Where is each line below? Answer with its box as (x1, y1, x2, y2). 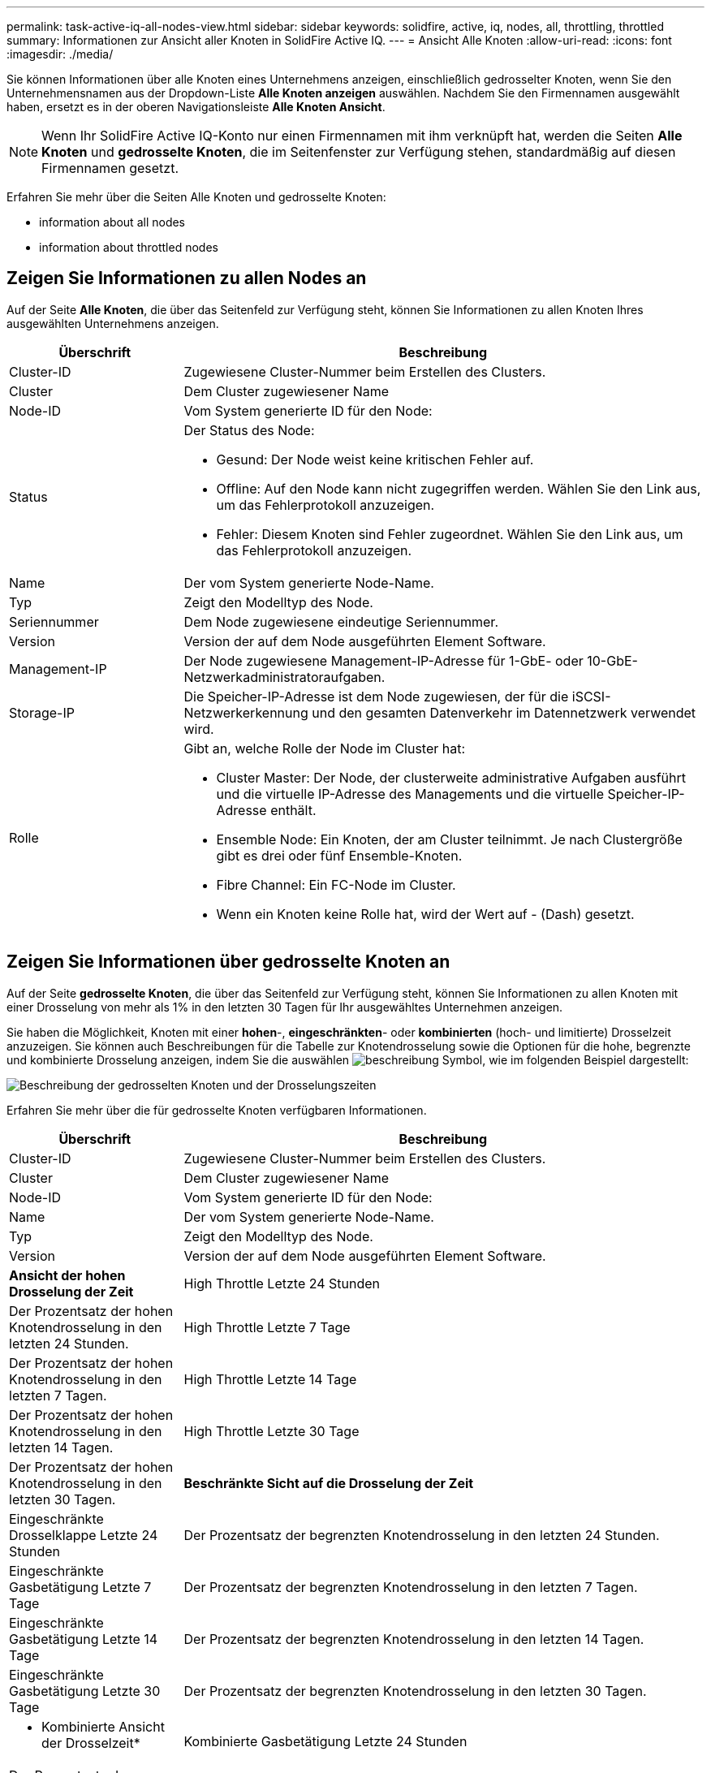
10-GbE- (587, 652, 638, 669)
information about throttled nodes (39, 240, 218, 254)
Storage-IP (9, 704, 75, 721)
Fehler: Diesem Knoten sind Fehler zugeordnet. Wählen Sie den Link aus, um (216, 525, 683, 542)
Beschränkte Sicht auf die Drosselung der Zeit (183, 1474, 474, 1491)
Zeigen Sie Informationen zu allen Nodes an (6, 268, 367, 289)
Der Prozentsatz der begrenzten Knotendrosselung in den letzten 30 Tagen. (183, 1682, 647, 1699)
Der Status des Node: (183, 421, 315, 438)
